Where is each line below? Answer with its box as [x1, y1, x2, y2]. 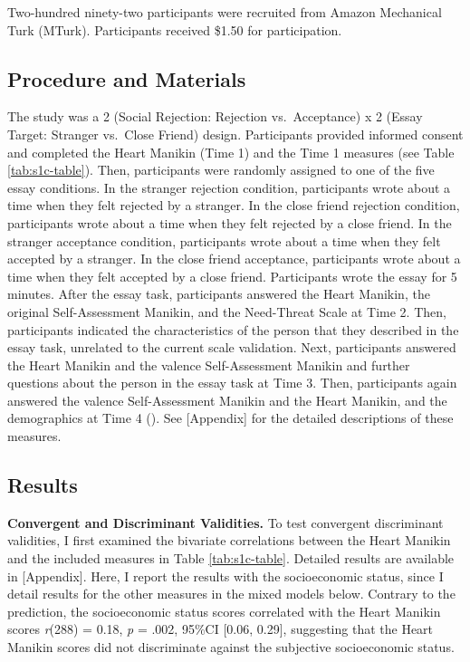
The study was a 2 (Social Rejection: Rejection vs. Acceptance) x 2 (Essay [7, 107, 423, 126]
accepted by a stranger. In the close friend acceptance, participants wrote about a [7, 249, 461, 268]
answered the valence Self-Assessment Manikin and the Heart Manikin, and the [7, 390, 447, 409]
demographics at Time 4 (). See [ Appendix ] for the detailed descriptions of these [7, 408, 454, 427]
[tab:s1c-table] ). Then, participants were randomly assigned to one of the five [7, 160, 435, 179]
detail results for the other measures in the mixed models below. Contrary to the [7, 584, 456, 603]
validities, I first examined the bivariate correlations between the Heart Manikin [7, 531, 451, 550]
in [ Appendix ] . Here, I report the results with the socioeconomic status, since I [7, 566, 444, 585]
